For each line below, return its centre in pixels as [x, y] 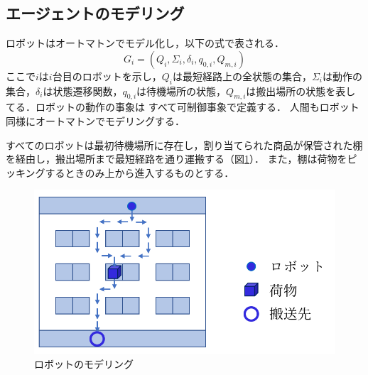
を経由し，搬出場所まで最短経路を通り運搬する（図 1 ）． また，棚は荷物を [177, 159]
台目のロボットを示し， [107, 76]
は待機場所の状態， [182, 91]
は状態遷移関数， [83, 91]
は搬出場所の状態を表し [301, 91]
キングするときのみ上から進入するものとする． [125, 172]
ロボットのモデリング [84, 363]
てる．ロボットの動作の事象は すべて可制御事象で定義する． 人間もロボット [183, 107]
